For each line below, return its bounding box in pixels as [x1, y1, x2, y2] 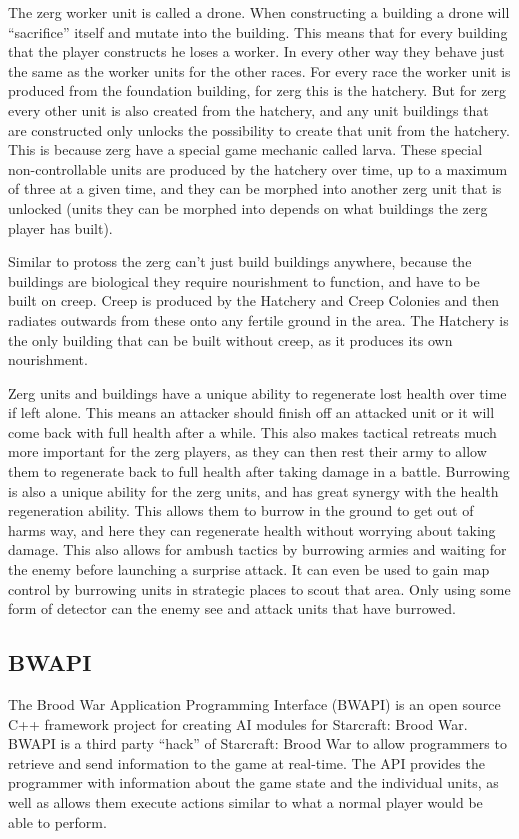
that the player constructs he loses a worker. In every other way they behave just [8, 41, 505, 62]
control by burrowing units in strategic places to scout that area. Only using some [8, 578, 511, 599]
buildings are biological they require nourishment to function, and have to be [8, 270, 480, 291]
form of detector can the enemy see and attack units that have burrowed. [8, 598, 456, 619]
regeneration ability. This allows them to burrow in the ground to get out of [8, 500, 474, 521]
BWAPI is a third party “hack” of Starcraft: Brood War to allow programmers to [8, 733, 507, 754]
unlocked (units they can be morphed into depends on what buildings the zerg [8, 197, 488, 218]
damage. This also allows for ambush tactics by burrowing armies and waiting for [8, 539, 507, 560]
